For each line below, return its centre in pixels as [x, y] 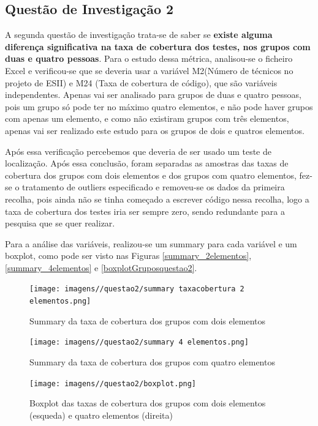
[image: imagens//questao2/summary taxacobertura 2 [137, 289]
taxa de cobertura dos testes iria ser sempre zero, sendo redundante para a [145, 211]
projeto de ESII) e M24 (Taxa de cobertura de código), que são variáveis [141, 82]
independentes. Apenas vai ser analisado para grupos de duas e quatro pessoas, [153, 95]
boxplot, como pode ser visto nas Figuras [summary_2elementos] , [128, 256]
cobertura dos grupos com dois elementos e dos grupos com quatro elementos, [151, 175]
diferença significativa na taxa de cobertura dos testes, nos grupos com [158, 46]
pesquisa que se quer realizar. [60, 223]
